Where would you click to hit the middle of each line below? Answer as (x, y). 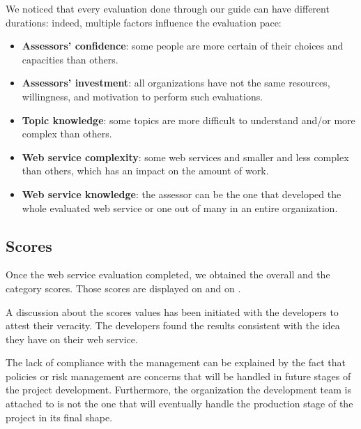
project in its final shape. (59, 417)
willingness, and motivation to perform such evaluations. (143, 96)
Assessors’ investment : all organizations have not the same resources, (176, 83)
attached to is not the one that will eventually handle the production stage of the (179, 404)
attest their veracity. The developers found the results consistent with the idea (173, 325)
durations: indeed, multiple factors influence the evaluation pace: (144, 22)
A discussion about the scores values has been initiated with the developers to (172, 311)
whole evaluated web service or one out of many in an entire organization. (180, 208)
